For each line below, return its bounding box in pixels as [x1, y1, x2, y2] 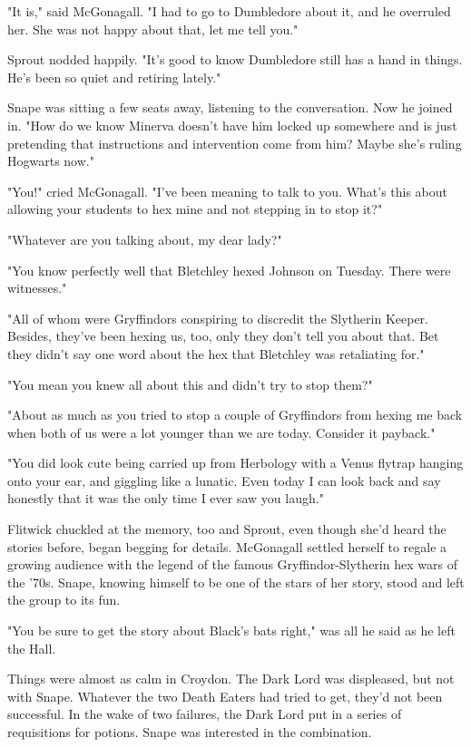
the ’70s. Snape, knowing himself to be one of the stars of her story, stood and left [7, 572, 465, 591]
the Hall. [7, 638, 56, 657]
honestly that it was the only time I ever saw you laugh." [7, 489, 324, 508]
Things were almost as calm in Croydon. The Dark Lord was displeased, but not [7, 669, 455, 688]
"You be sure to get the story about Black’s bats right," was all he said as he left [7, 621, 456, 640]
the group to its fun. [7, 590, 121, 609]
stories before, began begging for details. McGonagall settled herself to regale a [7, 537, 447, 556]
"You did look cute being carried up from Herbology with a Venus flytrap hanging [7, 453, 464, 472]
